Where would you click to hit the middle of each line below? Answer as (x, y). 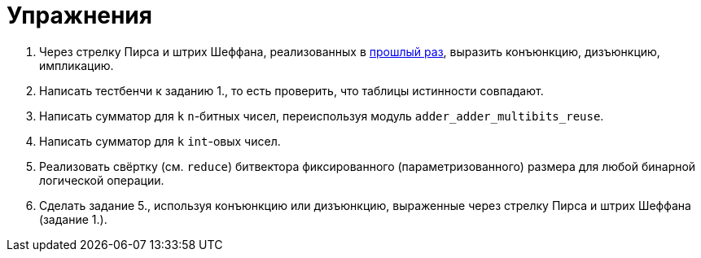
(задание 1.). (73, 219)
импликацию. (77, 65)
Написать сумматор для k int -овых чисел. (160, 141)
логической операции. (102, 180)
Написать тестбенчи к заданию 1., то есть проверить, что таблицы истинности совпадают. (291, 90)
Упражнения (79, 15)
